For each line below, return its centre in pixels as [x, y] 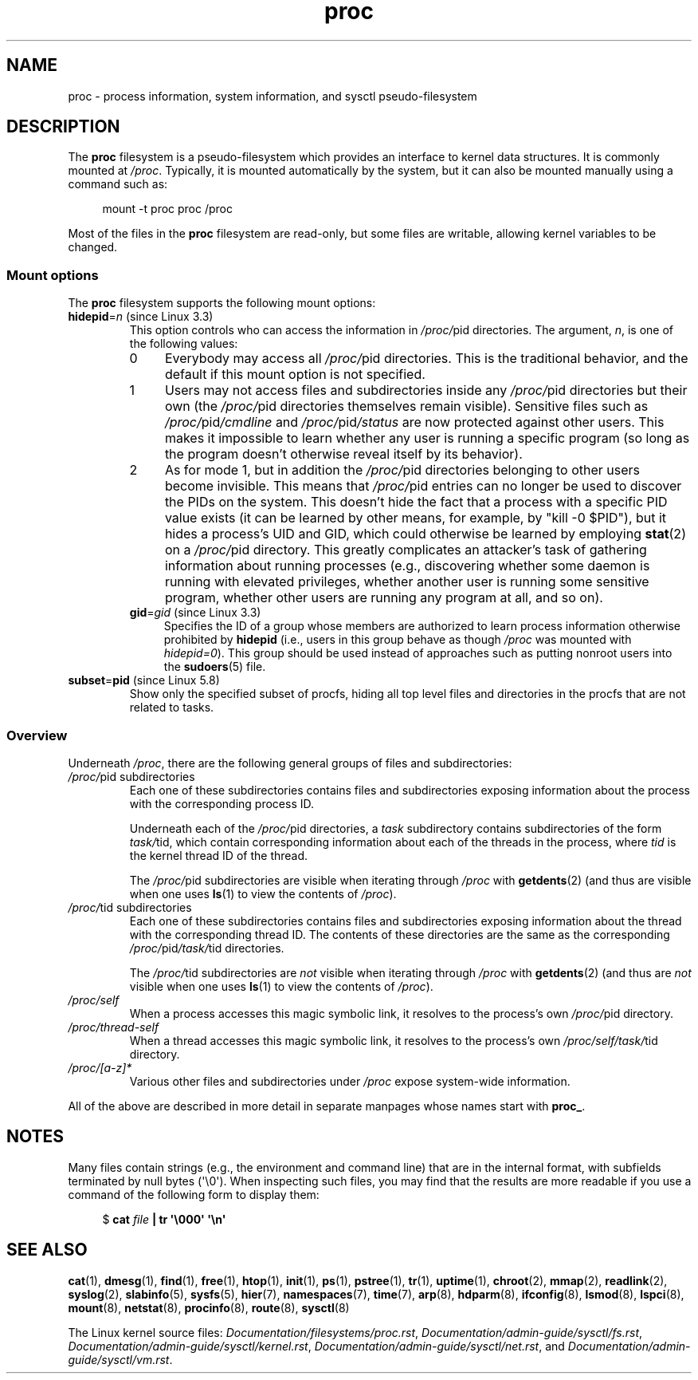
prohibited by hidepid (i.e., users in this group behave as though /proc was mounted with [398, 640]
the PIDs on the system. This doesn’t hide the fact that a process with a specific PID [416, 502]
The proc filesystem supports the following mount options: [222, 303]
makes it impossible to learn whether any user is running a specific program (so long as [427, 438]
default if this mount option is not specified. [295, 375]
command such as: [118, 184]
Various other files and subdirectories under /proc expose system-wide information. [350, 1081]
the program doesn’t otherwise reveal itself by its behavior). [343, 454]
